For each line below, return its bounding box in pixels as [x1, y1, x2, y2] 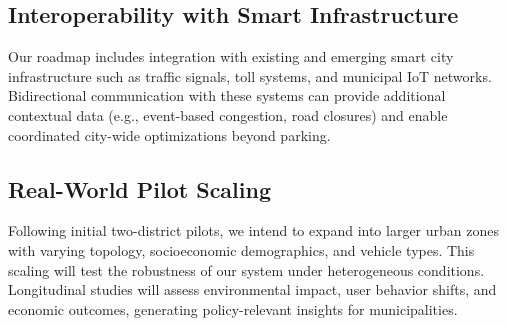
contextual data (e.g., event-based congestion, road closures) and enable [8, 104, 448, 125]
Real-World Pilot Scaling [8, 173, 272, 204]
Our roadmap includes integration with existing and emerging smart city [8, 46, 454, 67]
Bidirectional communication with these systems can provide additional [8, 85, 446, 106]
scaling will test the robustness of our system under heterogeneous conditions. [8, 259, 485, 280]
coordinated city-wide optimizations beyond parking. [8, 124, 331, 145]
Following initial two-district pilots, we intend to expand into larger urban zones [8, 220, 500, 241]
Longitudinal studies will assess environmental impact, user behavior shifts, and [8, 279, 497, 300]
